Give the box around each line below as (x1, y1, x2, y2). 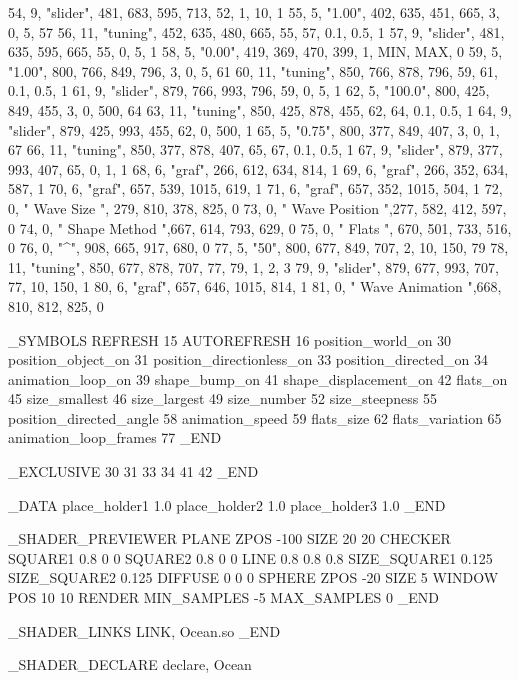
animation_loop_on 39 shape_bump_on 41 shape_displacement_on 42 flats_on (8, 368, 508, 389)
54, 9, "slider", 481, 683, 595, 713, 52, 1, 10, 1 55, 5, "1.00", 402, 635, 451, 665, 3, (8, 2, 500, 22)
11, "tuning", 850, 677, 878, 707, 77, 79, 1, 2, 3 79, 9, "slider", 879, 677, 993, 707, (8, 256, 499, 277)
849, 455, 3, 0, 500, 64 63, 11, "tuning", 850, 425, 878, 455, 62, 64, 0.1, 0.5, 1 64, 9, (8, 99, 512, 120)
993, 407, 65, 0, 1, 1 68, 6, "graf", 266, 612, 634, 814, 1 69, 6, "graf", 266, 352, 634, (8, 158, 509, 179)
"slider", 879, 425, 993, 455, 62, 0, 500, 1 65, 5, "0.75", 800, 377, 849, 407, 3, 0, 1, (8, 119, 500, 140)
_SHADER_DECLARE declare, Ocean (8, 654, 252, 675)
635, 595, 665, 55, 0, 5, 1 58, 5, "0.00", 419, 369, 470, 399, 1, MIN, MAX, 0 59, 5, (8, 41, 503, 62)
